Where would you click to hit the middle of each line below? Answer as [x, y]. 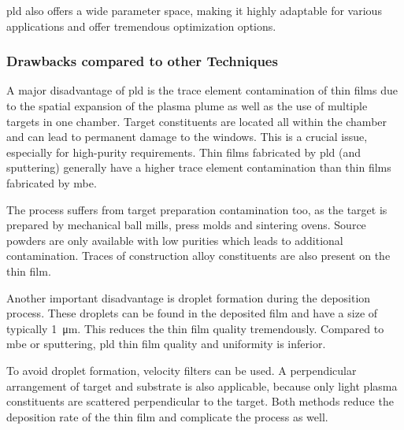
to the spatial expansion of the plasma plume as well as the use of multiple [187, 106]
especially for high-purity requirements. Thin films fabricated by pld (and [184, 152]
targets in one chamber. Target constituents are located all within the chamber [197, 121]
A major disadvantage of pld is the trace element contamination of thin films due [202, 90]
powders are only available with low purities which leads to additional [175, 240]
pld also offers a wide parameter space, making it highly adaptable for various [194, 10]
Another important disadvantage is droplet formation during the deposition [189, 297]
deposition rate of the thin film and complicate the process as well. [167, 416]
